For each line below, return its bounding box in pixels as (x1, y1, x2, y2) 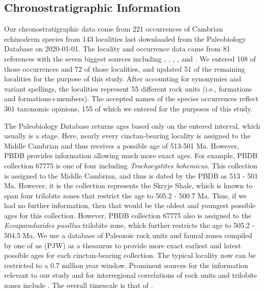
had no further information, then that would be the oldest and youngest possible (4, 200, 255, 211)
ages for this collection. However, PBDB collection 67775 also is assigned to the (4, 210, 252, 220)
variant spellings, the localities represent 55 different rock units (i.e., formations (4, 83, 252, 94)
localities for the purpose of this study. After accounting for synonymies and (4, 73, 242, 84)
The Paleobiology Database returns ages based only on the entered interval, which (4, 120, 260, 131)
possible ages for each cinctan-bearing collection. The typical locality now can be (4, 250, 256, 260)
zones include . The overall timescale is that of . (4, 280, 153, 290)
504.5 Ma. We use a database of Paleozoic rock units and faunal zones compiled (4, 230, 252, 241)
